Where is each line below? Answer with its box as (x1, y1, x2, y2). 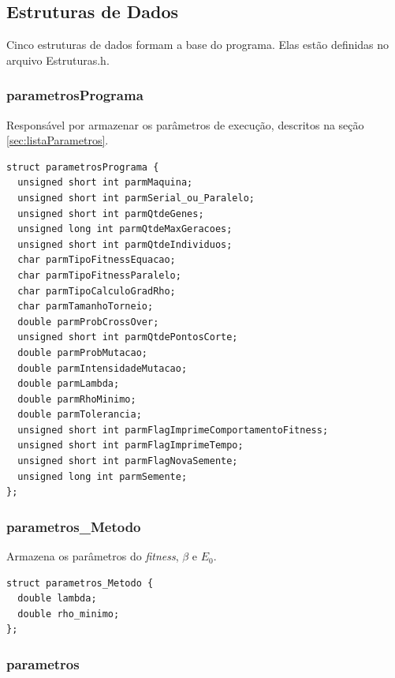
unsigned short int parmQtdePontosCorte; (17, 332, 238, 343)
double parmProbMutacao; (17, 346, 147, 358)
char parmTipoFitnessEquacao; (17, 254, 176, 266)
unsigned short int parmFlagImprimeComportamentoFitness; (17, 424, 329, 436)
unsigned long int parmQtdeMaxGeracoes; (17, 223, 233, 235)
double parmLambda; (17, 378, 120, 390)
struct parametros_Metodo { (6, 577, 154, 589)
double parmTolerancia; (17, 409, 142, 421)
